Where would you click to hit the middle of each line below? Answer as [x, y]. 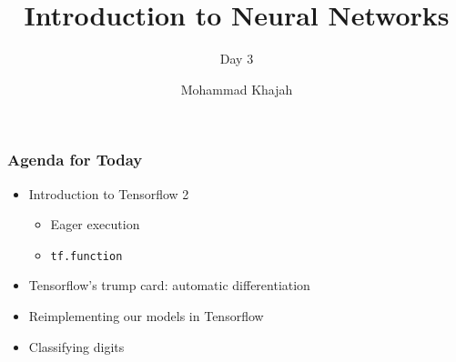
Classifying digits [76, 346]
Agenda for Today [75, 160]
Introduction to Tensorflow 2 [109, 193]
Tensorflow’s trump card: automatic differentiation [169, 285]
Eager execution [95, 224]
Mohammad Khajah [237, 89]
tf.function [86, 256]
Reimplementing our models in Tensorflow [146, 316]
